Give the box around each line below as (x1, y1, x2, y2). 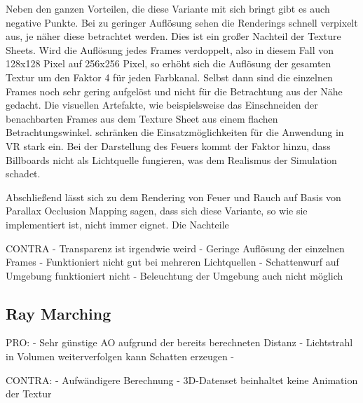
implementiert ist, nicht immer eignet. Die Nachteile (6, 217, 229, 231)
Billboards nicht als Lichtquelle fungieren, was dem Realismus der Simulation (6, 152, 337, 167)
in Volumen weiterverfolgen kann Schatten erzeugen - (6, 349, 235, 364)
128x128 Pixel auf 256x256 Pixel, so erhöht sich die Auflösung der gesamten (6, 56, 331, 71)
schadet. (6, 166, 41, 181)
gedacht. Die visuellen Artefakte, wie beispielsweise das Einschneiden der (6, 97, 318, 112)
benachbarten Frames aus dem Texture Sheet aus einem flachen (6, 111, 278, 125)
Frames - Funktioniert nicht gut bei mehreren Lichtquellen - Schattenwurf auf (6, 254, 339, 269)
